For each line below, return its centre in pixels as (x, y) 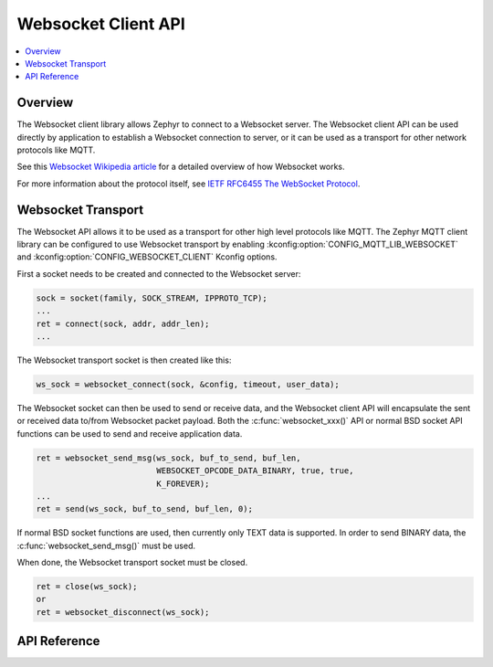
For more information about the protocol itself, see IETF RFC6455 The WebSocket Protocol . (189, 184)
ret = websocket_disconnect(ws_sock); (123, 612)
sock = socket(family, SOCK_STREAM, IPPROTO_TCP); (152, 298)
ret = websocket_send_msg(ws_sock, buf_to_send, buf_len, (168, 458)
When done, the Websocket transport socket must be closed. (132, 563)
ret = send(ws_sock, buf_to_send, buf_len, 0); (144, 509)
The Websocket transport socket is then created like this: (124, 360)
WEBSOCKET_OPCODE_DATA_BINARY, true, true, (255, 471)
